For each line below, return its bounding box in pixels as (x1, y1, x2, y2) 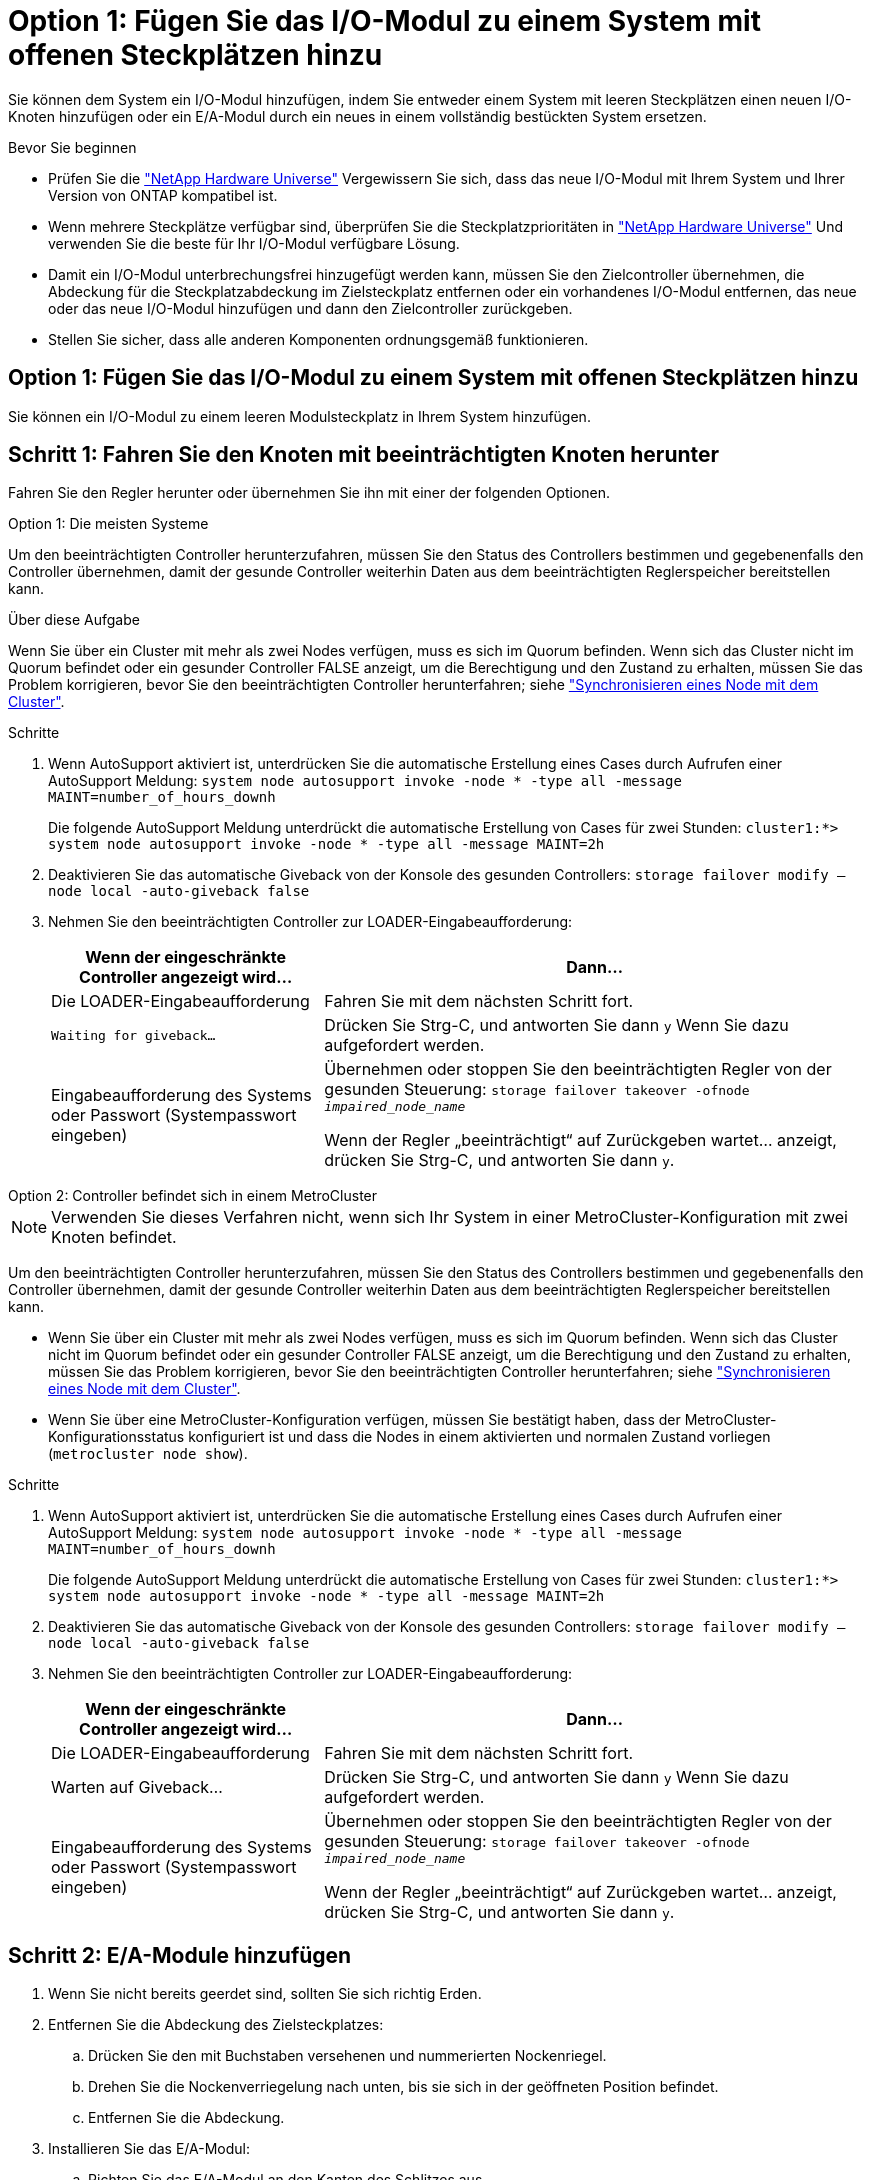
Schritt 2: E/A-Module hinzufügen (8, 1942, 352, 1968)
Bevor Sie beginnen (8, 138, 137, 156)
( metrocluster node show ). (48, 1445, 248, 1463)
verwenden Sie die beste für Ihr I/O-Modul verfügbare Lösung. (48, 234, 460, 252)
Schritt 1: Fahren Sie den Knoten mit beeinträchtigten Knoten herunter (8, 442, 720, 468)
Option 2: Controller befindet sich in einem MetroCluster (8, 1187, 378, 1205)
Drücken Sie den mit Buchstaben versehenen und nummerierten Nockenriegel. (88, 2047, 607, 2065)
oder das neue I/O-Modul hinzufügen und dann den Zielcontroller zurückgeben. (48, 299, 573, 317)
